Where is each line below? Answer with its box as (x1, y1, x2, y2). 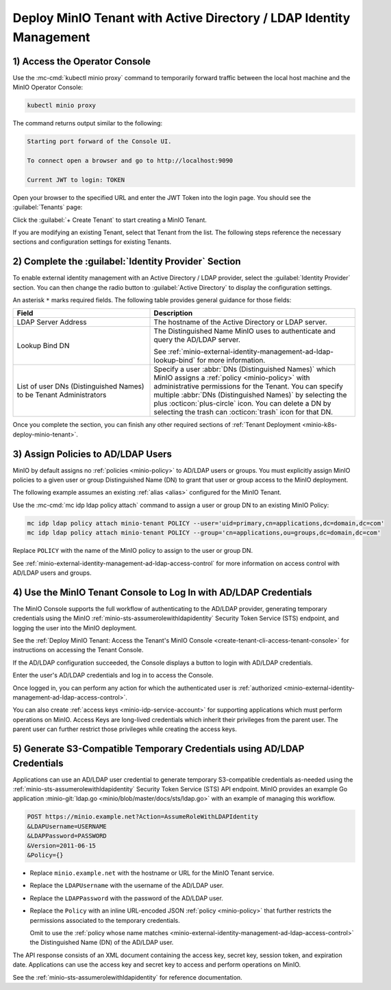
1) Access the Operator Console (12, 55, 151, 67)
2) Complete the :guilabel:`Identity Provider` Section (12, 256, 241, 267)
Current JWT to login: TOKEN (27, 175, 125, 184)
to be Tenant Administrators (16, 391, 107, 400)
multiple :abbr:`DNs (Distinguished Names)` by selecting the (153, 391, 347, 400)
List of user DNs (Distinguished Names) (16, 382, 144, 391)
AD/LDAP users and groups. (12, 569, 92, 577)
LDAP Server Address (16, 317, 87, 327)
